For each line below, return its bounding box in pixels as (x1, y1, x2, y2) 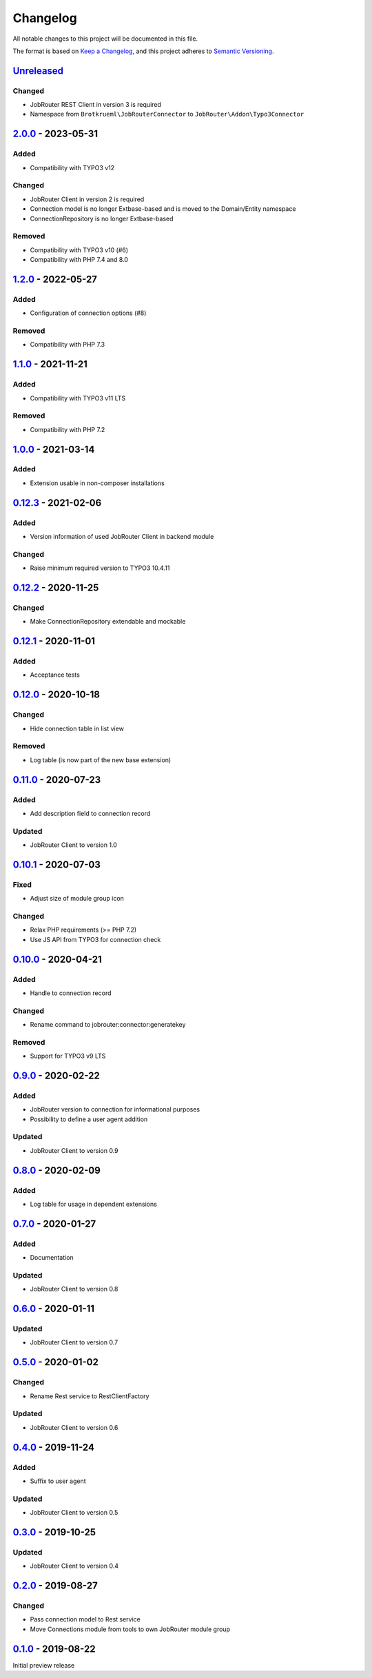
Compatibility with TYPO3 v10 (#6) (30, 245, 129, 254)
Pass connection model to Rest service (30, 1615, 141, 1624)
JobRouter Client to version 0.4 (30, 1562, 118, 1570)
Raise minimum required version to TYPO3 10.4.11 (30, 564, 170, 572)
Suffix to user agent (30, 1477, 86, 1485)
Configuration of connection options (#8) (30, 309, 147, 317)
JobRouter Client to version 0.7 (30, 1338, 118, 1347)
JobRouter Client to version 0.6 (30, 1423, 118, 1431)
